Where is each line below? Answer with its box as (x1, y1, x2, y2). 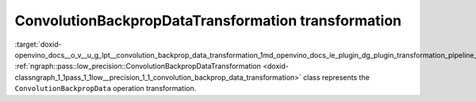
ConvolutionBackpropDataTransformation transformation (14, 12, 402, 29)
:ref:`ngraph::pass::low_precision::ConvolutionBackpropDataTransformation (14, 62, 262, 71)
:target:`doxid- (14, 40, 63, 49)
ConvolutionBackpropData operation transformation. (14, 84, 197, 93)
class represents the (302, 72, 370, 82)
